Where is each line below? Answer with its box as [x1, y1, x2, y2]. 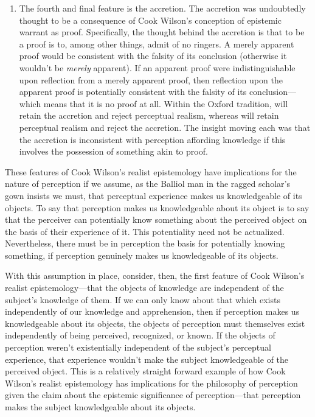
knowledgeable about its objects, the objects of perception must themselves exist [5, 317, 305, 329]
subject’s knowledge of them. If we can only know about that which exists [5, 293, 280, 306]
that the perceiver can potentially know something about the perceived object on [5, 213, 307, 226]
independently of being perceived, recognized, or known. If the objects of [5, 329, 275, 342]
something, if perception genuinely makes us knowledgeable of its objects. [5, 248, 279, 261]
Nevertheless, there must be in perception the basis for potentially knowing [5, 237, 285, 250]
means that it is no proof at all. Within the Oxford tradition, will [43, 97, 288, 110]
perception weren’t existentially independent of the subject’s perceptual [5, 341, 271, 354]
